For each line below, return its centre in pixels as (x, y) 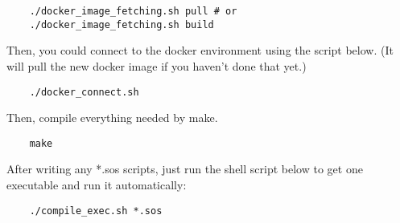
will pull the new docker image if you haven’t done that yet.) (157, 65)
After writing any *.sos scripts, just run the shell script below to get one (185, 169)
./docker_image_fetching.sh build (122, 24)
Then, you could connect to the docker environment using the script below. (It (200, 50)
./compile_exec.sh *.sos (96, 211)
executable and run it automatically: (97, 184)
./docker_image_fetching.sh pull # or (133, 11)
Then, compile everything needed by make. (112, 118)
